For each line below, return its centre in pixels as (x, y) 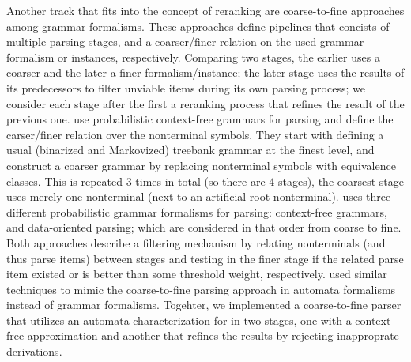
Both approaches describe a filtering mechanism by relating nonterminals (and (196, 242)
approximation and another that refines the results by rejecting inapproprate (213, 336)
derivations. (34, 351)
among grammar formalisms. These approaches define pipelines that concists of (198, 26)
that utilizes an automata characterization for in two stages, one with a (179, 320)
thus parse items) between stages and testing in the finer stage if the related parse (205, 258)
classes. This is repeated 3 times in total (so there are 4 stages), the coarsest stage (205, 181)
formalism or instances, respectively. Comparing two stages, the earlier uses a (193, 57)
